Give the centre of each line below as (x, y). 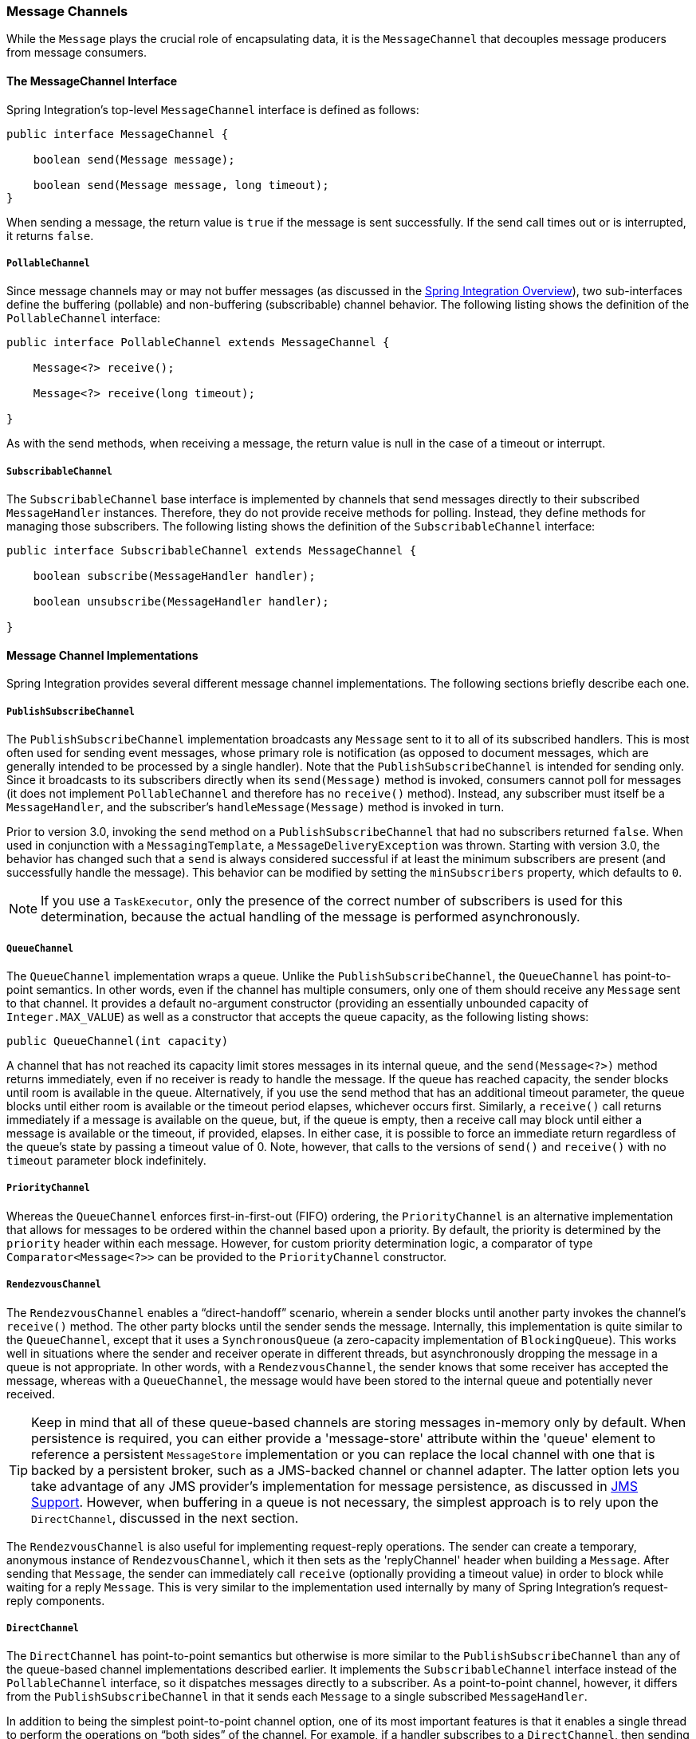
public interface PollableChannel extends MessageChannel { (198, 343)
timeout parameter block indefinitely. (106, 1160)
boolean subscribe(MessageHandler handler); (174, 576)
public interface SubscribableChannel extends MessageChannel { (212, 551)
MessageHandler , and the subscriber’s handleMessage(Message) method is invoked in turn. (256, 807)
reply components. (56, 1600)
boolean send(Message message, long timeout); (181, 185)
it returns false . (50, 235)
